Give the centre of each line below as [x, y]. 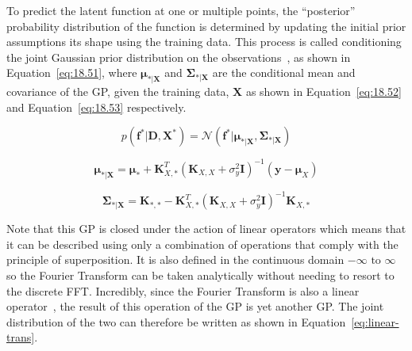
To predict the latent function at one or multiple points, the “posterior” [181, 10]
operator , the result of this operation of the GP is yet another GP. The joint [195, 306]
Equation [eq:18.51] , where [72, 72]
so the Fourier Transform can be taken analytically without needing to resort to [200, 275]
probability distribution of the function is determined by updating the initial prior [206, 26]
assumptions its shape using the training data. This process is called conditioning [204, 42]
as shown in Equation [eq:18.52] [323, 92]
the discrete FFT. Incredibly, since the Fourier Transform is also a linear [183, 290]
